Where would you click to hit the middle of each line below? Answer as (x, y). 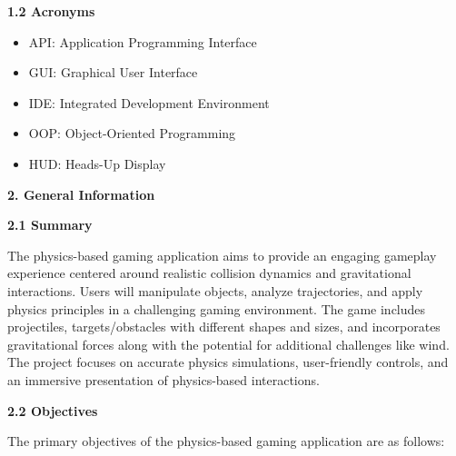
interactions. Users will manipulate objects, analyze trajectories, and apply (215, 290)
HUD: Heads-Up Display (97, 163)
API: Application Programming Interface (143, 41)
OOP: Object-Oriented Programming (132, 133)
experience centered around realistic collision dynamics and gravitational (209, 273)
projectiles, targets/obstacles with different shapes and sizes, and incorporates (224, 327)
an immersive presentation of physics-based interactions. (164, 379)
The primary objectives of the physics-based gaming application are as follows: (226, 441)
